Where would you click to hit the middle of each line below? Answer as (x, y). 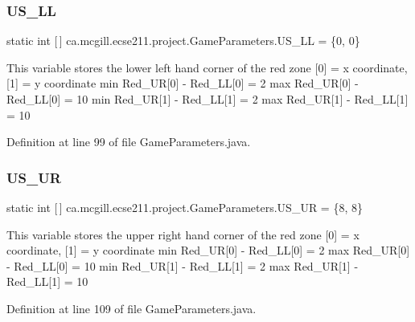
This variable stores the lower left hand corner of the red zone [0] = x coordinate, (207, 67)
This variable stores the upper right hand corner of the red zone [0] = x (183, 234)
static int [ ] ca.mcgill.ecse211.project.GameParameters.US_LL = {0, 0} (183, 41)
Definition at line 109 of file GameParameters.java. (131, 308)
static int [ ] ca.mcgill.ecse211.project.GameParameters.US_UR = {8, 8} (185, 207)
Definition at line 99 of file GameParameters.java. (129, 142)
